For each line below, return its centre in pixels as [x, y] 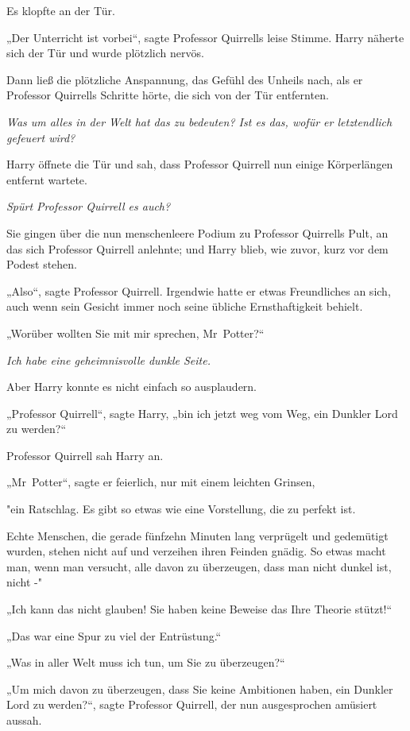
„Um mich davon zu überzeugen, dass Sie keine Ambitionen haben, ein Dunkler [200, 688]
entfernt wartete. [47, 179]
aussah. [24, 720]
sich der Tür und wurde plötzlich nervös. [105, 53]
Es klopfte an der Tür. [61, 10]
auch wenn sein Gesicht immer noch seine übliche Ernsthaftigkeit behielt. [185, 306]
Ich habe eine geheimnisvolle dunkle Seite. [108, 360]
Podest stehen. [42, 264]
